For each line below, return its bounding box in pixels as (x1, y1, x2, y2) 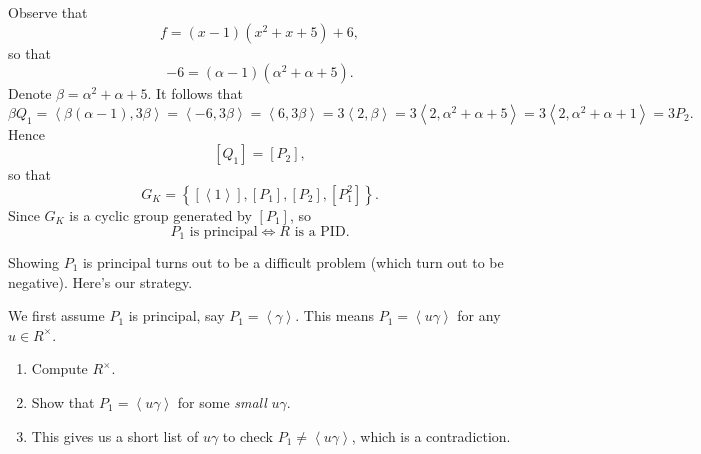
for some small (177, 391, 267, 412)
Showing (8, 252, 59, 273)
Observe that (8, 2, 88, 22)
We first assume (8, 305, 105, 326)
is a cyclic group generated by (69, 204, 252, 225)
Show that (31, 391, 95, 412)
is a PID (294, 224, 346, 239)
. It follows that (147, 83, 243, 104)
